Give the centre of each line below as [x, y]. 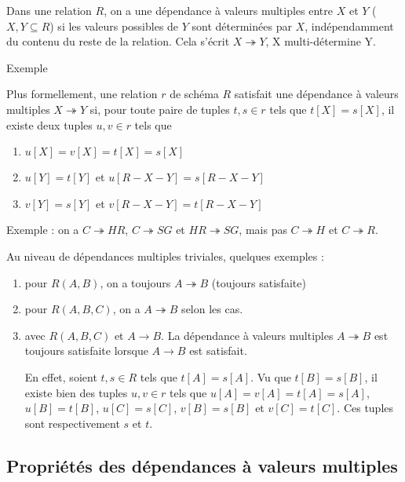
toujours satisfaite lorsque [86, 351]
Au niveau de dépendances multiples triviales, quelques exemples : [165, 256]
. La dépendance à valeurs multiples [247, 335]
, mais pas [263, 230]
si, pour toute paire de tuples [160, 109]
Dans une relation [49, 10]
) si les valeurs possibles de [114, 26]
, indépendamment [349, 26]
